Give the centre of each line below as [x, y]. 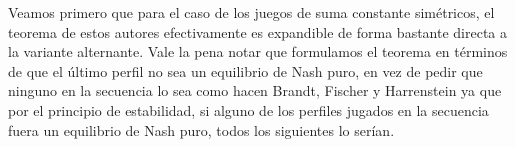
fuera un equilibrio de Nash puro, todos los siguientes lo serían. [201, 129]
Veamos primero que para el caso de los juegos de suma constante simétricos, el [251, 12]
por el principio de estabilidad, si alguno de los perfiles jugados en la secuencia [248, 109]
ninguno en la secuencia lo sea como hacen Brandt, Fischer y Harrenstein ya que [255, 90]
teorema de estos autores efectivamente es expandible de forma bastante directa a [258, 31]
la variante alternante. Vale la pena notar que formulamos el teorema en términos [258, 51]
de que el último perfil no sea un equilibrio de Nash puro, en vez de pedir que [245, 70]
